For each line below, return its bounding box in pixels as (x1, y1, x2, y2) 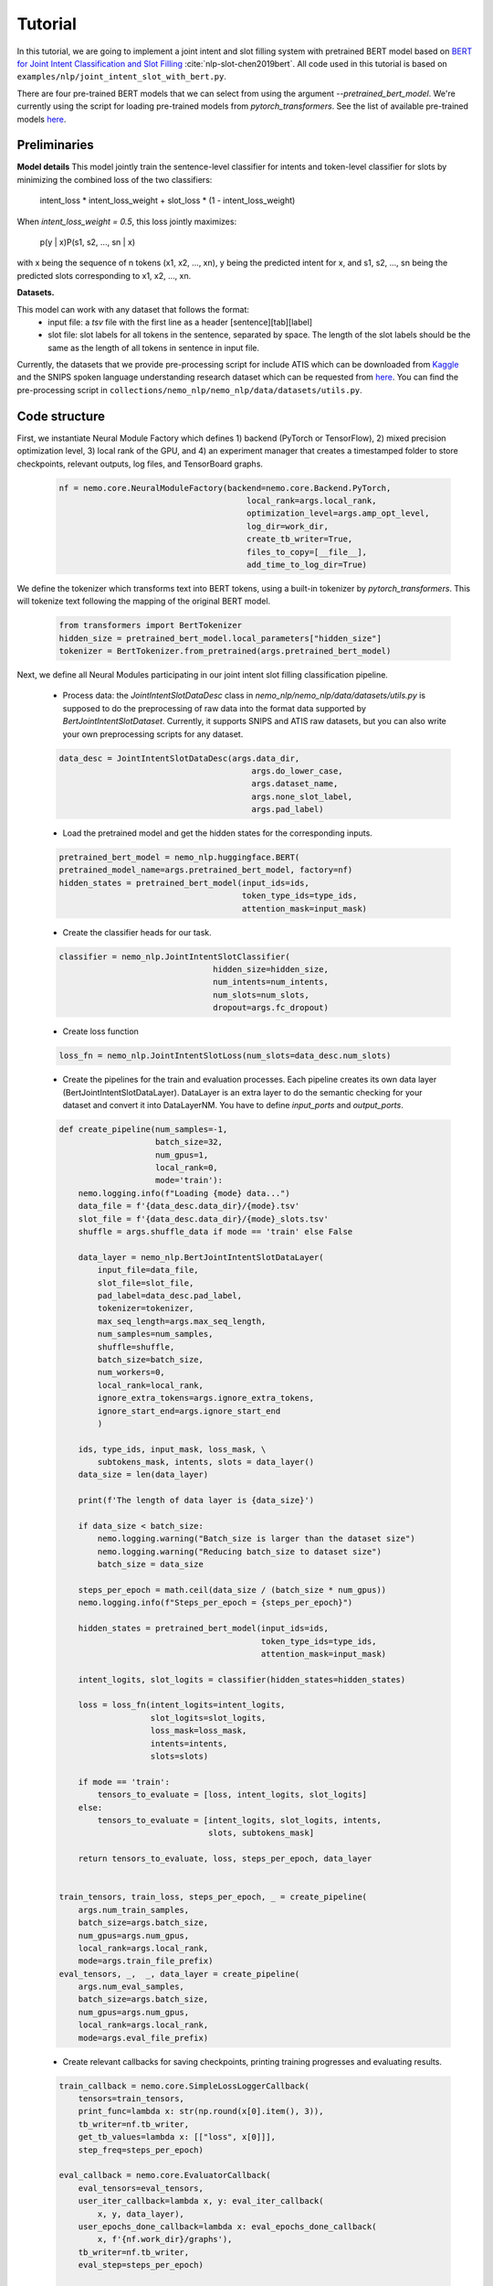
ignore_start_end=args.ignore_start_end (97, 1405, 281, 1416)
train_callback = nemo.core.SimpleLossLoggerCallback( (58, 2080, 309, 2091)
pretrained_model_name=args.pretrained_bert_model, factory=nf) (58, 865, 353, 875)
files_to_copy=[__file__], (246, 547, 368, 557)
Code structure (16, 408, 105, 424)
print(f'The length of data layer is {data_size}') (78, 1495, 315, 1506)
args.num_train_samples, (78, 1905, 190, 1915)
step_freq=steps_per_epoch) (78, 2144, 205, 2155)
